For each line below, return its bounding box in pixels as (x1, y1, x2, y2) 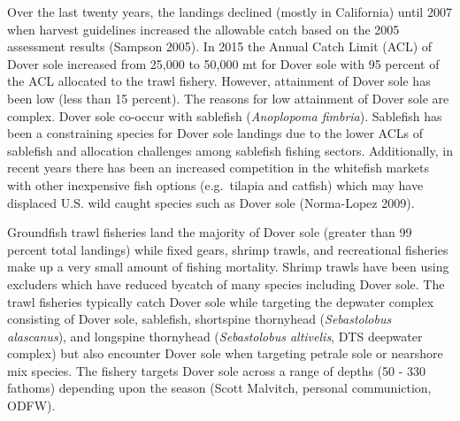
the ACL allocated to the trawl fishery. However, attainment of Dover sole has (7, 72, 431, 90)
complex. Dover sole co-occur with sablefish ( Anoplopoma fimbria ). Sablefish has (7, 106, 442, 125)
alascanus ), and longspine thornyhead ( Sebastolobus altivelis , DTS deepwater (7, 326, 423, 345)
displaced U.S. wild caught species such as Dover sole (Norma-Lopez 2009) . (7, 193, 415, 211)
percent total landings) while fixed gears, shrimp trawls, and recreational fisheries (7, 240, 448, 258)
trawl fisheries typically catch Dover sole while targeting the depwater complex (7, 292, 434, 310)
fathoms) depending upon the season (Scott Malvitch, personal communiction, (7, 379, 432, 397)
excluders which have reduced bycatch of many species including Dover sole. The (7, 274, 445, 293)
